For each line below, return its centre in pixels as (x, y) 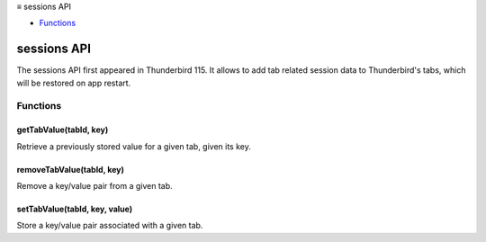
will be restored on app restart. (74, 83)
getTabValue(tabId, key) (63, 130)
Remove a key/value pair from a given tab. (94, 186)
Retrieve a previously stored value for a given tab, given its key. (134, 146)
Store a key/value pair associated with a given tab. (110, 226)
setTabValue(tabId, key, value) (75, 209)
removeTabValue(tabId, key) (71, 169)
